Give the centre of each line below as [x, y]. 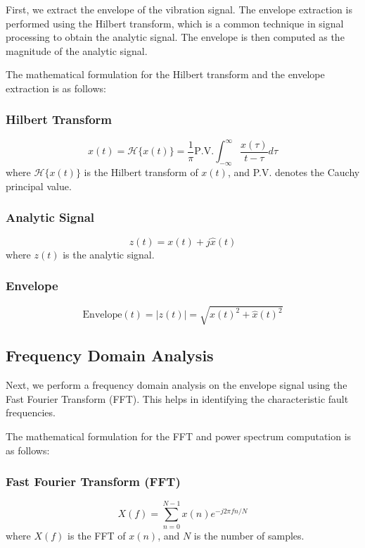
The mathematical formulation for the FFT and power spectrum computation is [179, 436]
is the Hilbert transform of [141, 172]
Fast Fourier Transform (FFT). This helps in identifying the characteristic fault [177, 398]
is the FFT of [97, 535]
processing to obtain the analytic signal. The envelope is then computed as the [175, 37]
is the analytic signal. [109, 254]
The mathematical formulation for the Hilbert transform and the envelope [165, 74]
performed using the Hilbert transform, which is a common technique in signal [175, 23]
